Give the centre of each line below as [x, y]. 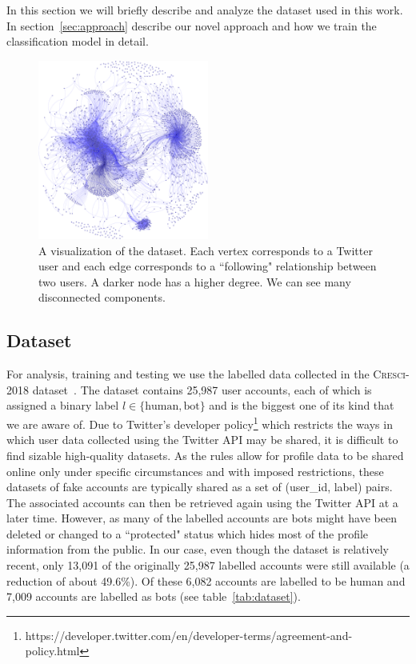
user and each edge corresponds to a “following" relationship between [208, 266]
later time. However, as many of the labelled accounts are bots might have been [202, 518]
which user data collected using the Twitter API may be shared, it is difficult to [202, 440]
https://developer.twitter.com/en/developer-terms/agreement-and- [189, 635]
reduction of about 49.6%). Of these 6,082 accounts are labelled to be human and [206, 580]
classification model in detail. [78, 41]
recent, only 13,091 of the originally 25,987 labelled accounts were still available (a [208, 565]
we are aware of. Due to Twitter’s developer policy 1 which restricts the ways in [200, 423]
